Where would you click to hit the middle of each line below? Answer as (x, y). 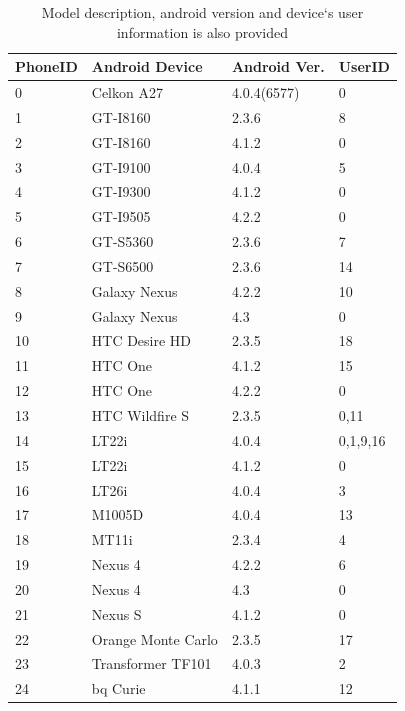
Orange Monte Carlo (154, 638)
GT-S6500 (122, 265)
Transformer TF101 (151, 663)
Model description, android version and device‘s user (202, 12)
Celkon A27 (127, 92)
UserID (364, 66)
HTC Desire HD (141, 340)
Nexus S (116, 613)
